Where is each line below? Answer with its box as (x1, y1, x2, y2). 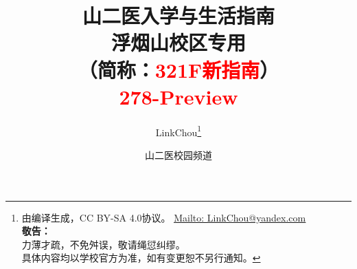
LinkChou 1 (155, 122, 202, 139)
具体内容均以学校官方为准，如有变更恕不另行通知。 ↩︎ (21, 250, 261, 265)
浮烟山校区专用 (111, 28, 246, 56)
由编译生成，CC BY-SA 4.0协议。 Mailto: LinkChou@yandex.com (21, 210, 306, 224)
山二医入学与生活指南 (82, 1, 275, 30)
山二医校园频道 (145, 147, 212, 162)
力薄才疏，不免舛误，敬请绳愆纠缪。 (21, 237, 185, 251)
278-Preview (119, 82, 238, 110)
